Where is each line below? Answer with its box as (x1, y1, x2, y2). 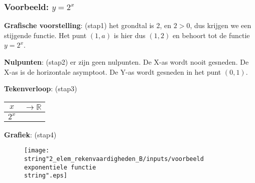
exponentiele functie (24, 163, 96, 171)
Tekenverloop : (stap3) (4, 83, 77, 94)
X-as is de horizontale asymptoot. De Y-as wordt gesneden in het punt (4, 66, 221, 77)
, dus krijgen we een (190, 20, 251, 31)
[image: (24, 147, 50, 154)
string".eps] (24, 172, 67, 179)
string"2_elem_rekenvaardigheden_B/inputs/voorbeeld (24, 155, 204, 163)
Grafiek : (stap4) (4, 129, 57, 139)
